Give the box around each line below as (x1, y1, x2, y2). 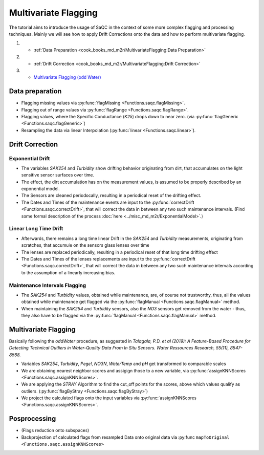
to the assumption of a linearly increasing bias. (21, 269, 116, 276)
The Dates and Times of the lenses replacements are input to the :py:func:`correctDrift (21, 256, 196, 261)
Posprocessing (9, 414, 56, 423)
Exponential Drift (9, 155, 50, 162)
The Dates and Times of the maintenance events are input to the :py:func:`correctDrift (21, 199, 195, 205)
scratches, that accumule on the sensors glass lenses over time (21, 242, 150, 248)
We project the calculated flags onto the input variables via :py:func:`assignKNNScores (21, 395, 197, 401)
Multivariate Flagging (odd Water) (33, 74, 101, 80)
